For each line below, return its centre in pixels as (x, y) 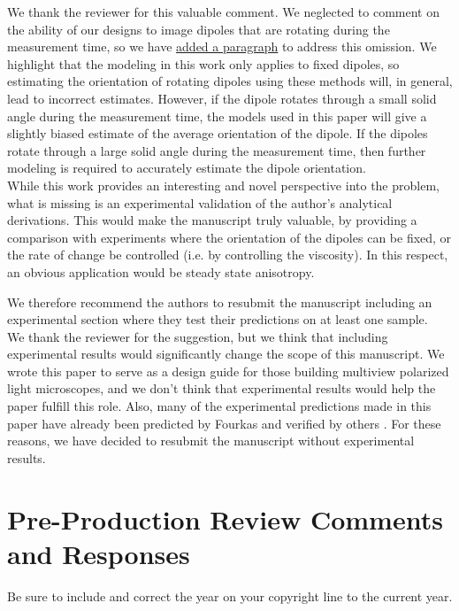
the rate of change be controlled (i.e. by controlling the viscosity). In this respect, (228, 255)
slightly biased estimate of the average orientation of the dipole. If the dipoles (218, 133)
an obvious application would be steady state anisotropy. (161, 271)
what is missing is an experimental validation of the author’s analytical (200, 202)
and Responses (99, 553)
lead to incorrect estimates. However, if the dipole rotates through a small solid (222, 98)
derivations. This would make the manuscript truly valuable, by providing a (212, 220)
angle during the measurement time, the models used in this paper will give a (217, 116)
